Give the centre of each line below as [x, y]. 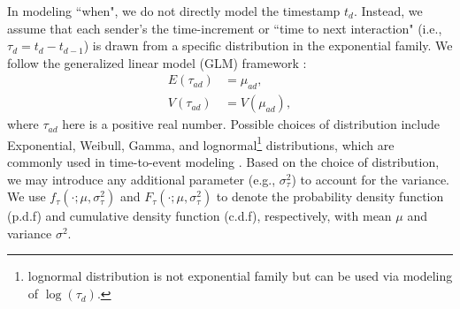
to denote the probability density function [330, 196]
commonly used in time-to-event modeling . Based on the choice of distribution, [223, 162]
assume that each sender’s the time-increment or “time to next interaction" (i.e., [225, 28]
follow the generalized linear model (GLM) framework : [157, 62]
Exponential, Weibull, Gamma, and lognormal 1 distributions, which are [201, 143]
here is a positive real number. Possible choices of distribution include [251, 124]
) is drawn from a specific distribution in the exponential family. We [268, 45]
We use [27, 196]
